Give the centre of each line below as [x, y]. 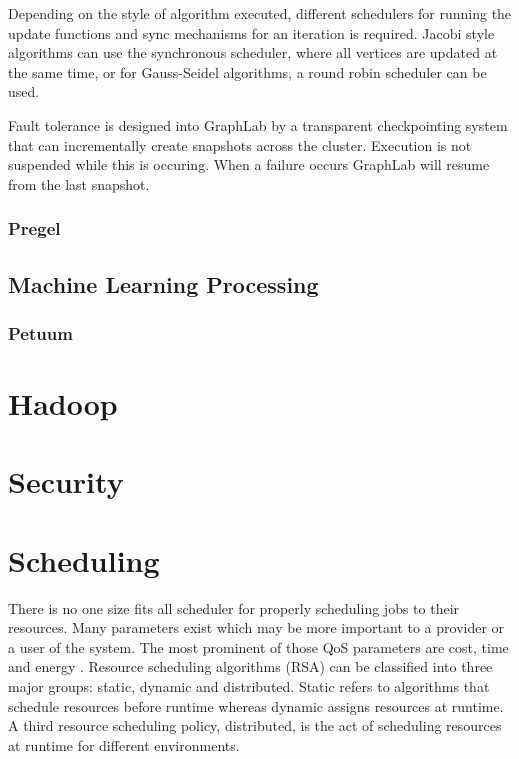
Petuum [40, 332]
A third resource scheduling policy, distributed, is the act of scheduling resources [255, 725]
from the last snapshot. [79, 183]
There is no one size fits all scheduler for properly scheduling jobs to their [234, 607]
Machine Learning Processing [163, 283]
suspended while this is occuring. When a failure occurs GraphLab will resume [249, 164]
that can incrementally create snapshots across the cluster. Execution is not [240, 144]
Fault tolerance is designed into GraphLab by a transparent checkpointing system [258, 124]
